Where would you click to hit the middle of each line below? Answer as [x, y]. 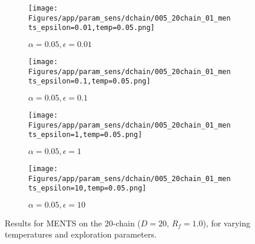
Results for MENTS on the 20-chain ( [73, 223]
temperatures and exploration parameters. [81, 234]
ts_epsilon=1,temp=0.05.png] [85, 135]
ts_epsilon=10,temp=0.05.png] [87, 188]
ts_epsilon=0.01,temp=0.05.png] [92, 28]
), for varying [227, 223]
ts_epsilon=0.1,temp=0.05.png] [90, 81]
